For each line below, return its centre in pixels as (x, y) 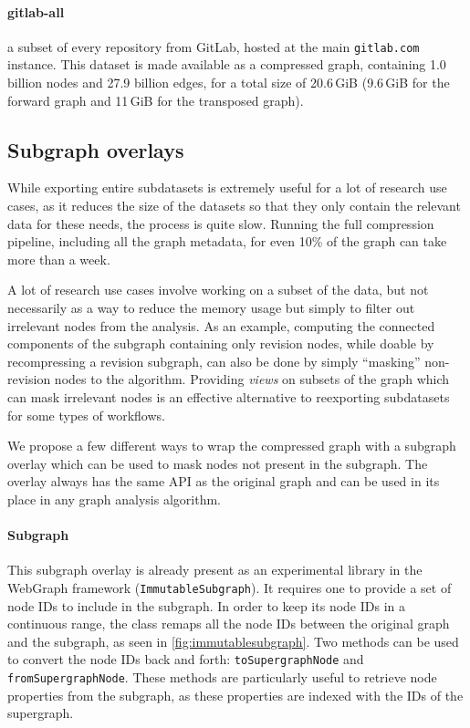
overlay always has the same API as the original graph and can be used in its (224, 481)
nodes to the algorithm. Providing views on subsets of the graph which (252, 379)
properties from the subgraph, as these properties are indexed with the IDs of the (235, 695)
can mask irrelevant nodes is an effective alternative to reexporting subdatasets (229, 396)
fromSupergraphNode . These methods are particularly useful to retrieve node (222, 677)
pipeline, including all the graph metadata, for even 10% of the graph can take (227, 241)
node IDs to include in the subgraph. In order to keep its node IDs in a (206, 605)
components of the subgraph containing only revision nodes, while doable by (221, 343)
